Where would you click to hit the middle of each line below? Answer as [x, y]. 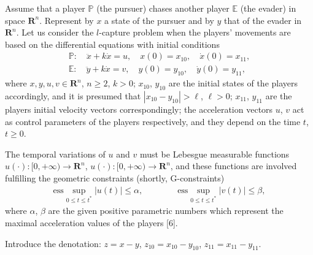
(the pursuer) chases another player [163, 8]
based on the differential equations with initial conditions [112, 44]
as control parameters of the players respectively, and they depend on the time [153, 121]
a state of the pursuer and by [159, 20]
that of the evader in [263, 20]
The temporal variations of [55, 154]
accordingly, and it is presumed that [73, 96]
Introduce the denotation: [53, 243]
